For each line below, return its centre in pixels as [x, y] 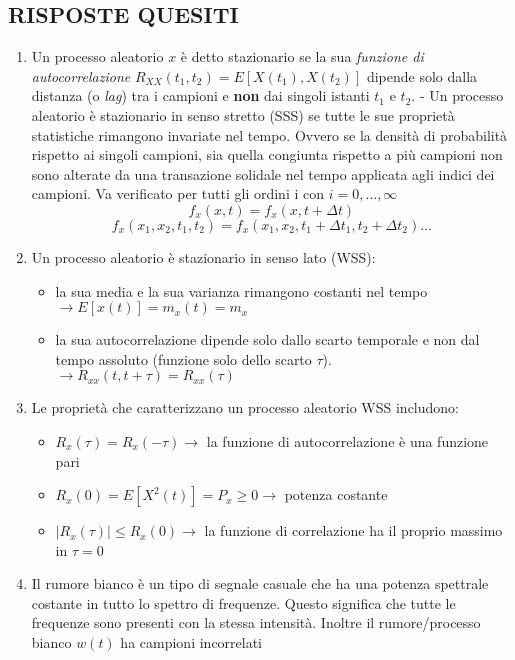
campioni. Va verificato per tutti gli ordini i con [178, 193]
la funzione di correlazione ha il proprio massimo [353, 530]
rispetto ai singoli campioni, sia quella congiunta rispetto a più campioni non [267, 154]
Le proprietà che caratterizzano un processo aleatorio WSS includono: [245, 407]
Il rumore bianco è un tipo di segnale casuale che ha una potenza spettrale [260, 583]
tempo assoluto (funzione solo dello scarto [183, 358]
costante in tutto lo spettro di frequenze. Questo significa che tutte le [243, 602]
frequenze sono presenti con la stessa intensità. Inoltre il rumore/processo [256, 622]
